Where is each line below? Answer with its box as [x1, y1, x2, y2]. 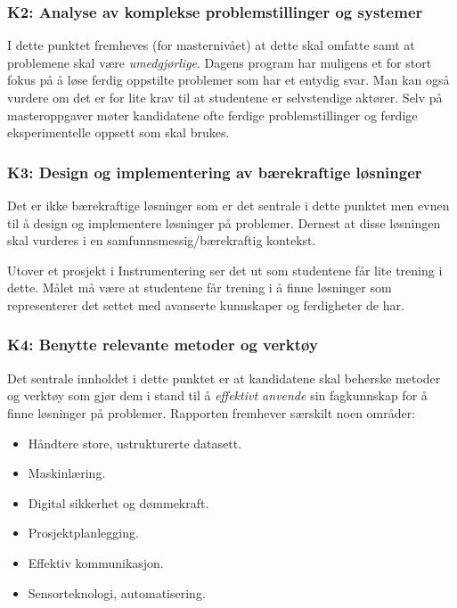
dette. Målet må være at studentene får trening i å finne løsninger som [7, 278, 392, 297]
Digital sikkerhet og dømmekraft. [28, 493, 209, 512]
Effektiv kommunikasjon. [28, 553, 164, 571]
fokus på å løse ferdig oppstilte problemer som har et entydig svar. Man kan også [7, 70, 450, 89]
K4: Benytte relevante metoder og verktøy [7, 333, 318, 356]
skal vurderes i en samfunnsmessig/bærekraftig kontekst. [7, 231, 316, 250]
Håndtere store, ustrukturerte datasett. [28, 433, 242, 452]
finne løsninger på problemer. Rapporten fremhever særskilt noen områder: [7, 403, 416, 422]
